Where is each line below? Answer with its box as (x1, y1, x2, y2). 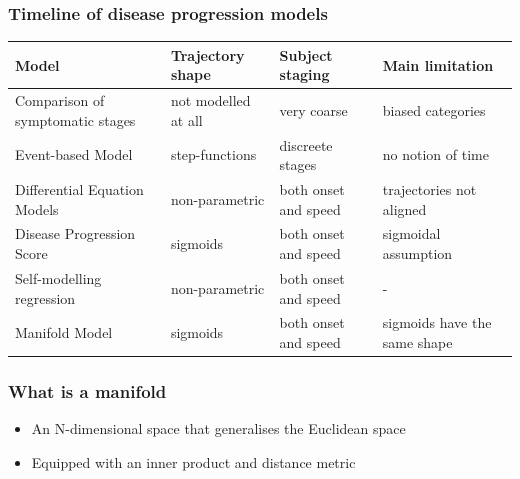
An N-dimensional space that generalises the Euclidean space (31, 418, 406, 439)
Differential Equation (15, 179, 144, 200)
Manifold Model (15, 322, 113, 343)
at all (170, 109, 203, 130)
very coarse (279, 99, 348, 120)
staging (279, 64, 330, 85)
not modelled (170, 90, 251, 111)
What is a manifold (8, 378, 167, 403)
